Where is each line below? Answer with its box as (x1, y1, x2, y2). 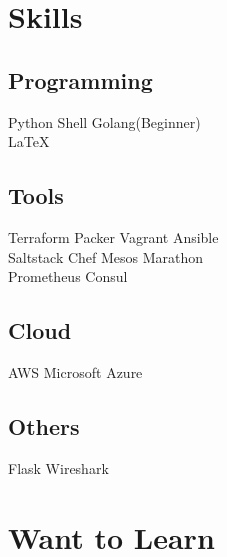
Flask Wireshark (8, 457, 109, 478)
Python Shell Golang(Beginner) (8, 111, 201, 132)
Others (8, 410, 80, 441)
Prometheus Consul (8, 266, 128, 287)
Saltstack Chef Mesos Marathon (8, 246, 204, 267)
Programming (8, 64, 153, 95)
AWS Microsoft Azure (8, 361, 143, 382)
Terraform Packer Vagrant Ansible (8, 226, 219, 247)
